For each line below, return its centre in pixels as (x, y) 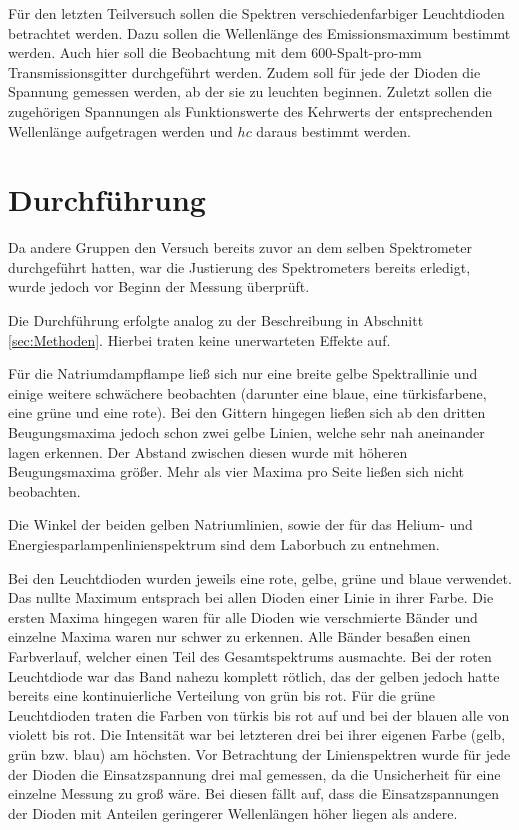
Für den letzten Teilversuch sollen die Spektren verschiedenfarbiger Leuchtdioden (256, 13)
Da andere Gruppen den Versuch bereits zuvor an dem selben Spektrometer (240, 247)
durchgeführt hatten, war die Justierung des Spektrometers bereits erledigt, (239, 266)
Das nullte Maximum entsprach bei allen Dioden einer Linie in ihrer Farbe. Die (251, 597)
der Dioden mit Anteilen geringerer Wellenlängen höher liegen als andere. (233, 812)
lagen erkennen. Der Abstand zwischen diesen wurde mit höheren (208, 451)
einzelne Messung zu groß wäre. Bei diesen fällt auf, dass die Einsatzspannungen (253, 793)
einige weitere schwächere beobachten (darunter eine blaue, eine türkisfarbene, (247, 392)
